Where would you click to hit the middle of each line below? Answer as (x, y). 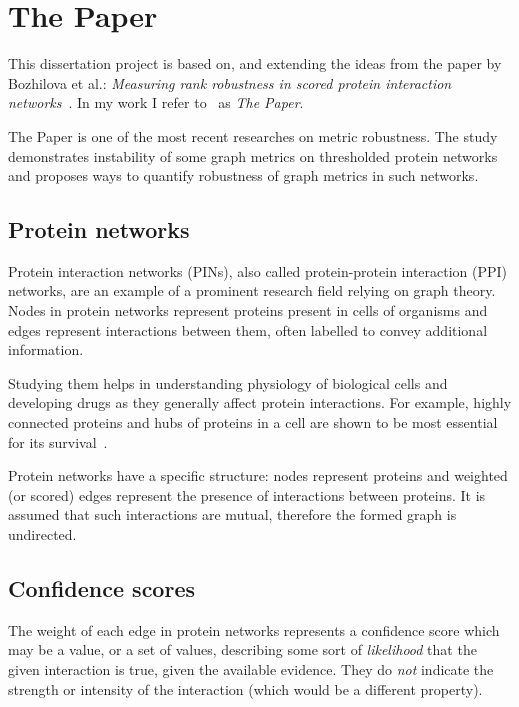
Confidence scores (102, 588)
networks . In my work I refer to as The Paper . (156, 102)
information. (46, 349)
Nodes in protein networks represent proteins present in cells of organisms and (248, 310)
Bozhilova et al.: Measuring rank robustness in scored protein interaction (230, 82)
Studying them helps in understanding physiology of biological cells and (228, 382)
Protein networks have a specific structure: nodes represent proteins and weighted (258, 475)
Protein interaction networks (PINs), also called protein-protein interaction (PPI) (258, 270)
